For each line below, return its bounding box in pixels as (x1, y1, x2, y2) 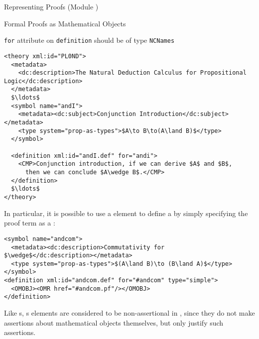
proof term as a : (4, 218, 55, 228)
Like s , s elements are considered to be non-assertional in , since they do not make (4, 308, 255, 318)
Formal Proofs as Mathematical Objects (4, 18, 126, 28)
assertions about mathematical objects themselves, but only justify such (4, 317, 224, 328)
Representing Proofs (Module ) (4, 1, 99, 11)
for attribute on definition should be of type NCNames (4, 35, 175, 45)
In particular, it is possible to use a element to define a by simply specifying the (4, 208, 248, 218)
